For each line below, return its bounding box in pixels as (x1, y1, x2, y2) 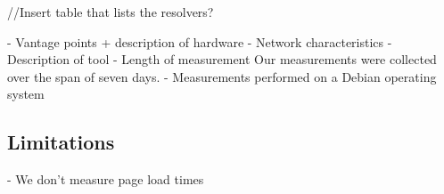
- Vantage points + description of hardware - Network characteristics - (7, 32, 392, 51)
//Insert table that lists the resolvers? (7, 3, 214, 20)
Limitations (7, 128, 115, 156)
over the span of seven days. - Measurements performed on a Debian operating (7, 67, 437, 85)
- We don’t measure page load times (7, 170, 204, 189)
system (7, 85, 45, 103)
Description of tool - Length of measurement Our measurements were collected (7, 50, 437, 69)
